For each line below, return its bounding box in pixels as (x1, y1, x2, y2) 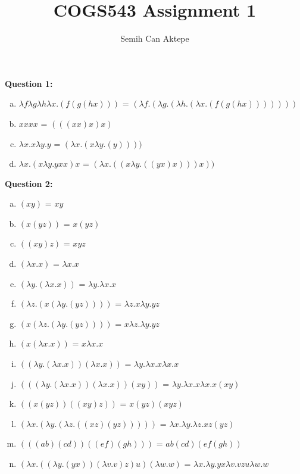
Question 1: (5, 77, 53, 89)
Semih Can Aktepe (120, 32, 189, 45)
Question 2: (5, 177, 53, 189)
